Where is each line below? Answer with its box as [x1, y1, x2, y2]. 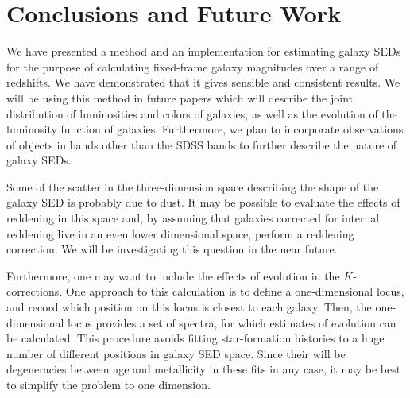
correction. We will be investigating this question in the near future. [6, 241, 338, 257]
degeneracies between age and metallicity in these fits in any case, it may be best [6, 361, 401, 377]
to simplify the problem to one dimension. [6, 377, 211, 392]
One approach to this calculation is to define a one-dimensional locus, [65, 283, 404, 299]
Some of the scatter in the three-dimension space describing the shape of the [6, 178, 379, 195]
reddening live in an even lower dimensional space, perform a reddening [6, 225, 354, 242]
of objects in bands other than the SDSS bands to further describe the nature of [6, 136, 397, 153]
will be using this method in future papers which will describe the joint [6, 89, 354, 106]
